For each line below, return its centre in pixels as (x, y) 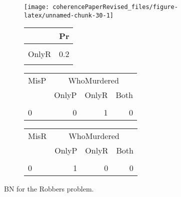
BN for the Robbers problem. (49, 189)
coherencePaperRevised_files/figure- (115, 7)
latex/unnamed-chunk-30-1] (69, 15)
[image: (37, 7)
